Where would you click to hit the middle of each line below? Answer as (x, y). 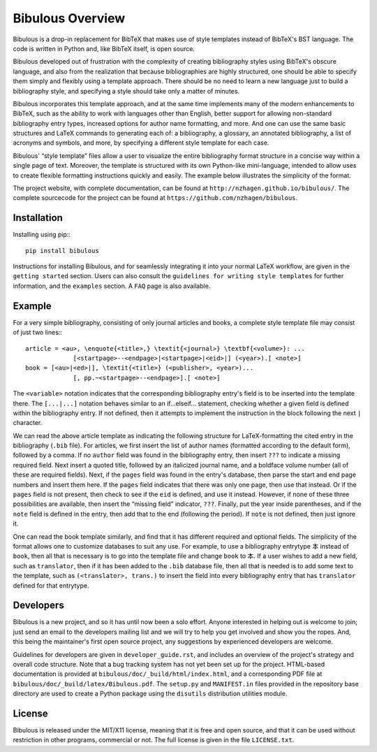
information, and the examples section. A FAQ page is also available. (112, 286)
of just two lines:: (38, 333)
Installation (38, 218)
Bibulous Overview (69, 18)
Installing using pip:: (42, 235)
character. (28, 423)
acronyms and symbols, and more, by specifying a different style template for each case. (141, 143)
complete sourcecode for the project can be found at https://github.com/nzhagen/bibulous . (155, 198)
